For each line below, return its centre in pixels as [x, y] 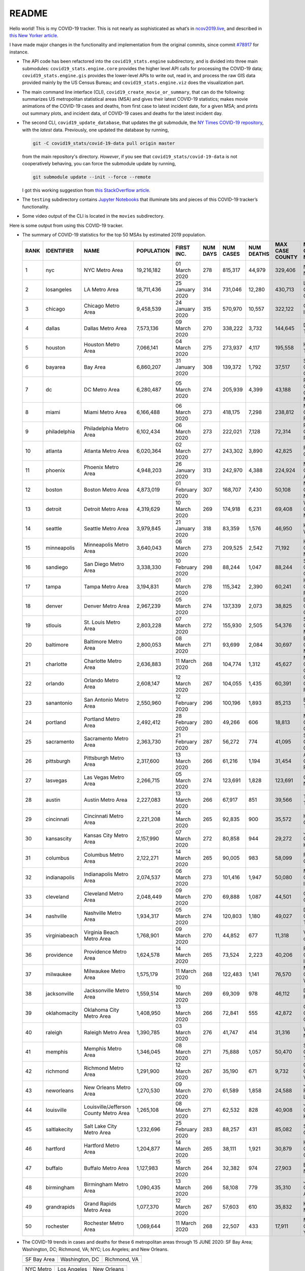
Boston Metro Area [106, 490]
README [28, 13]
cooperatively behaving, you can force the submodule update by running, [99, 163]
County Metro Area [107, 1113]
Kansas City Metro [106, 835]
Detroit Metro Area [106, 509]
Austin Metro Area [106, 800]
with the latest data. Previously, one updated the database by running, [96, 130]
